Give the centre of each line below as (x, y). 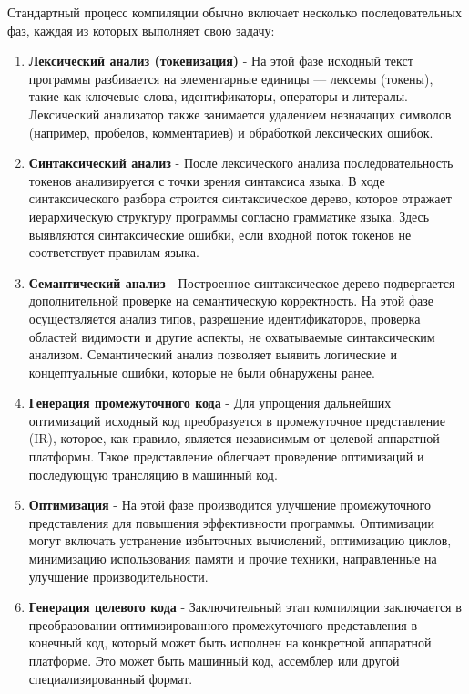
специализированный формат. (111, 678)
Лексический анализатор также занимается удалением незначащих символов (240, 114)
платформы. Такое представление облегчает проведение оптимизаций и (226, 456)
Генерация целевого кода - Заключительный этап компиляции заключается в (245, 607)
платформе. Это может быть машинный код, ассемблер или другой (214, 660)
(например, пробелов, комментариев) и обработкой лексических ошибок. (231, 132)
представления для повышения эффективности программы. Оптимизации (231, 522)
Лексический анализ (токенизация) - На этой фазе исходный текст (221, 61)
